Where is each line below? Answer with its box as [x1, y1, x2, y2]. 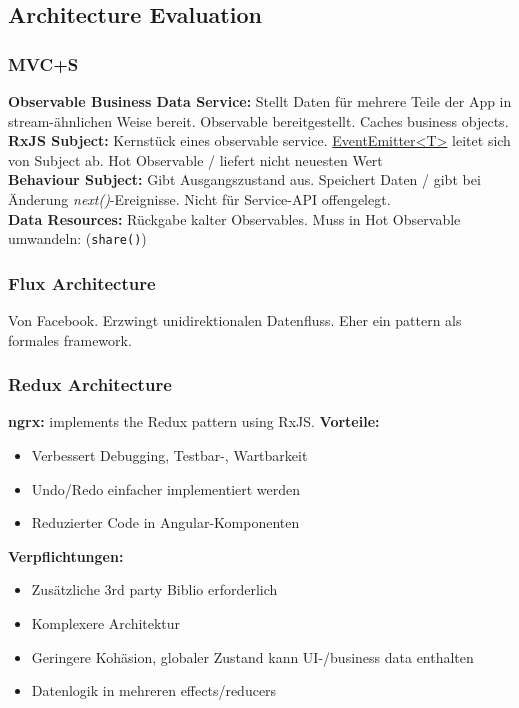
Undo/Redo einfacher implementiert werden [31, 478, 301, 499]
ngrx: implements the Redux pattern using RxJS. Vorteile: [8, 411, 380, 432]
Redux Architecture [8, 372, 172, 397]
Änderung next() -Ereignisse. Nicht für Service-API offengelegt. [8, 188, 391, 209]
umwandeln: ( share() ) [8, 228, 147, 249]
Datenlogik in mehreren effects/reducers [31, 680, 277, 701]
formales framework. [8, 329, 132, 350]
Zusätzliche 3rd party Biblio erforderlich [31, 579, 278, 600]
